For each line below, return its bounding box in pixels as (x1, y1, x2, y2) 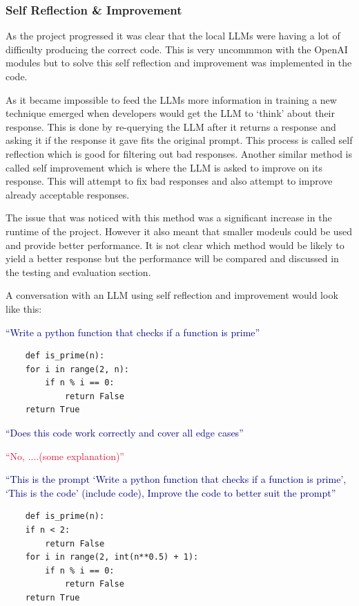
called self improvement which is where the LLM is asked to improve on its (6, 160, 322, 174)
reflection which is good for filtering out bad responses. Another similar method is (6, 146, 353, 160)
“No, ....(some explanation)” (6, 448, 124, 463)
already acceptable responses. (6, 187, 130, 201)
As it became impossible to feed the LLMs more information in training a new (6, 92, 337, 107)
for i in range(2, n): (25, 364, 129, 374)
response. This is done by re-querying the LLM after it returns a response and (6, 119, 336, 134)
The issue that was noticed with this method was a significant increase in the (6, 210, 332, 225)
